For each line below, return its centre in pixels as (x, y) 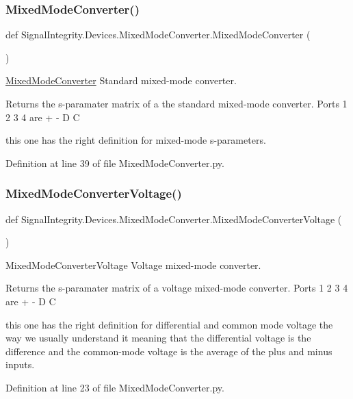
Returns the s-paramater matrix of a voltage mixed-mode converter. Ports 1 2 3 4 (177, 288)
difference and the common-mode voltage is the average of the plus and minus (169, 351)
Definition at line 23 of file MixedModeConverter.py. (115, 387)
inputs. (20, 364)
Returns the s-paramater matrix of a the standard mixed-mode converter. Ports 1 (176, 103)
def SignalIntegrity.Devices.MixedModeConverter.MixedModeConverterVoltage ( (174, 219)
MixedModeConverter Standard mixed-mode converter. (121, 80)
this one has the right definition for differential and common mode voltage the (169, 324)
